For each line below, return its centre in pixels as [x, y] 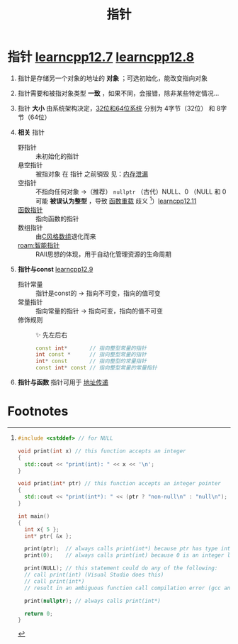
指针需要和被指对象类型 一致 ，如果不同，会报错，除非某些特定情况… [118, 93]
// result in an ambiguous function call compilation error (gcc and [129, 588]
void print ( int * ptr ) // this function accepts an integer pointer [119, 484]
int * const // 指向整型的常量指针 [91, 361]
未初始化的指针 [57, 156]
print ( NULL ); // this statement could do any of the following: [121, 568]
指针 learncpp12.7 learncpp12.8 [101, 57]
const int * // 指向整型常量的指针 [91, 348]
